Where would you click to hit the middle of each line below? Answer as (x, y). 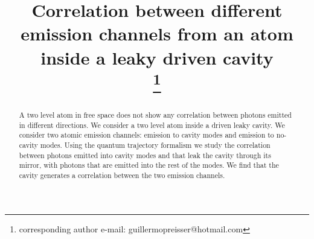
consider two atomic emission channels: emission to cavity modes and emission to (146, 135)
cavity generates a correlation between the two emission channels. (122, 175)
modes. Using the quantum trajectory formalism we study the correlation (155, 145)
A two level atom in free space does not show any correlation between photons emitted (155, 115)
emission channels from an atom (157, 33)
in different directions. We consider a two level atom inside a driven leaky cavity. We (152, 125)
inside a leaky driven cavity (157, 57)
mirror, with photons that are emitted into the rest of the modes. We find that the (149, 165)
